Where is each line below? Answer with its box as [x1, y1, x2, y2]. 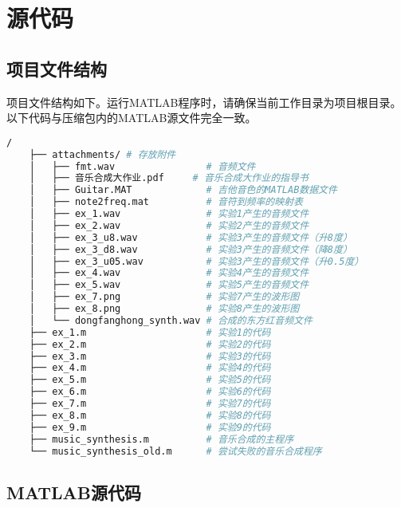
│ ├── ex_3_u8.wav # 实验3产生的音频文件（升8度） [29, 231, 352, 243]
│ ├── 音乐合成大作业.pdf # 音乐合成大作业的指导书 [29, 172, 309, 184]
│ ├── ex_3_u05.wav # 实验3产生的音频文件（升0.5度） [29, 255, 364, 267]
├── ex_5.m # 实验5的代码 [29, 374, 271, 386]
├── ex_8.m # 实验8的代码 [29, 409, 271, 421]
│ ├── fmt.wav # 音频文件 [29, 160, 256, 172]
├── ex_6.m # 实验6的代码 [29, 386, 271, 398]
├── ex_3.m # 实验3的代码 [29, 350, 271, 362]
